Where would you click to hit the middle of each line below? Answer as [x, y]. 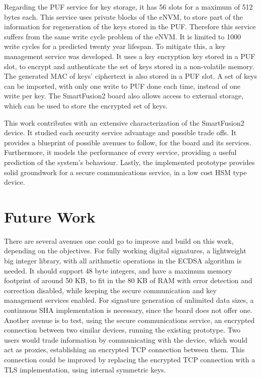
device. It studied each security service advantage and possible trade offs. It [120, 132]
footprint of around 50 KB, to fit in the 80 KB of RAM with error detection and [128, 280]
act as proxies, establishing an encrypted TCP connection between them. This [124, 349]
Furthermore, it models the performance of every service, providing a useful [120, 152]
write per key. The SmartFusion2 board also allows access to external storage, [124, 96]
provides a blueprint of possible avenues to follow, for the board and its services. [128, 142]
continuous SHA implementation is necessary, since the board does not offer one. [128, 310]
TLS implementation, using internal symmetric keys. [85, 369]
